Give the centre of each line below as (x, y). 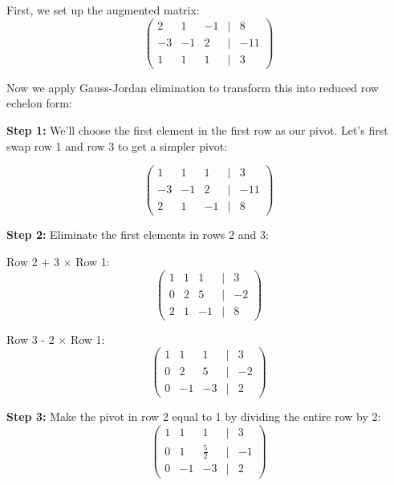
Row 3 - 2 (30, 339)
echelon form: (39, 103)
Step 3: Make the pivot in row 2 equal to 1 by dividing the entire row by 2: (194, 416)
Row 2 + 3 (33, 261)
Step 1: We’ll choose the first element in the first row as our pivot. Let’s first (197, 129)
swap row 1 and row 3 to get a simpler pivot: (117, 145)
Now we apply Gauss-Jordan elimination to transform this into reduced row (193, 87)
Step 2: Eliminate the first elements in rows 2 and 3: (138, 234)
